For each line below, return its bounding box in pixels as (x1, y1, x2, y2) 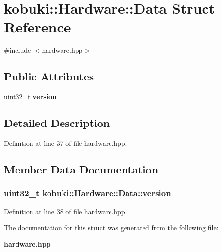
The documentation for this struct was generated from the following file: (4, 222, 219, 233)
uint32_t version (4, 92, 57, 102)
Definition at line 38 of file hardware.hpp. (4, 206, 127, 216)
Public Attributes (4, 69, 94, 84)
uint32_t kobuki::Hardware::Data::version (4, 187, 171, 199)
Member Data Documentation (4, 161, 159, 176)
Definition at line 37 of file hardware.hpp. (4, 138, 127, 148)
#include (4, 45, 31, 55)
